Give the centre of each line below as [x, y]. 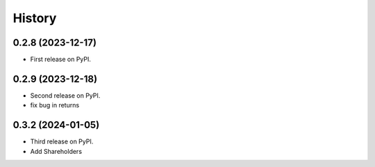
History [35, 18]
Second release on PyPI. [65, 95]
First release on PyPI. [61, 60]
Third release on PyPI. [62, 141]
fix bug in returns [55, 105]
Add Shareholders [56, 151]
